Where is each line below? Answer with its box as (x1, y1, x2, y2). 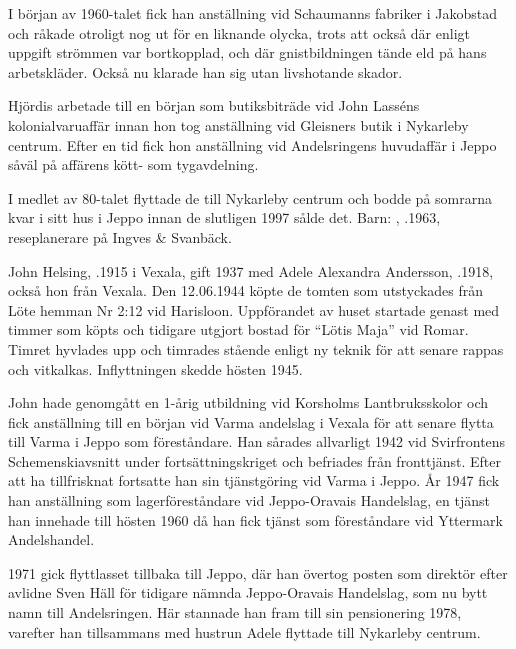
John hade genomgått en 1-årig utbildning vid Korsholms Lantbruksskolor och (8, 392, 489, 413)
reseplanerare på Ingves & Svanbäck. (8, 226, 232, 247)
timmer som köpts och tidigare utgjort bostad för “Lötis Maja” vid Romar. (8, 319, 469, 340)
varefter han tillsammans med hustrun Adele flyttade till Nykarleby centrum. (8, 621, 481, 642)
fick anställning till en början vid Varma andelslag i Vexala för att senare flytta (8, 411, 494, 432)
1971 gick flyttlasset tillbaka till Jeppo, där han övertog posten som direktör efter (8, 562, 508, 583)
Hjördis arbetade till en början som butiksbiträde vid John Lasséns (8, 95, 420, 116)
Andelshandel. (8, 529, 95, 550)
